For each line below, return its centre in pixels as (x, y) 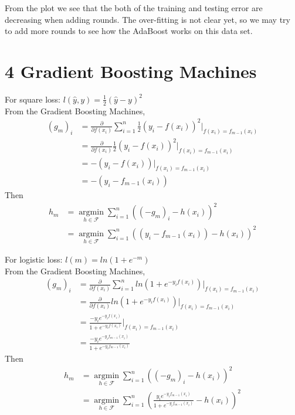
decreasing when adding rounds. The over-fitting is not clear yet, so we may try (147, 19)
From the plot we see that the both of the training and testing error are (134, 8)
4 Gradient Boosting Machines (131, 71)
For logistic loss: (34, 259)
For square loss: (33, 99)
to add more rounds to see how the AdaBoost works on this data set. (129, 31)
